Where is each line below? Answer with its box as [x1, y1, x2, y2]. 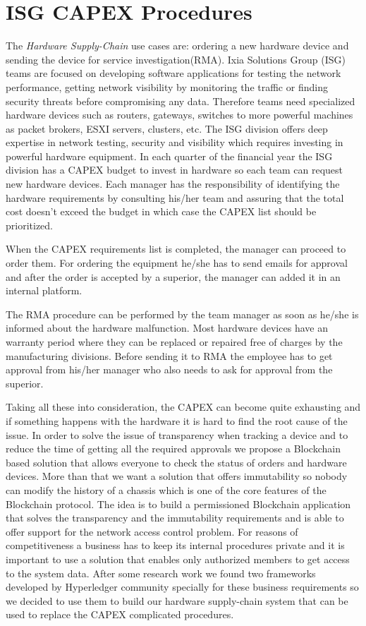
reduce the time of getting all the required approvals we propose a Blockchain [6, 441, 341, 456]
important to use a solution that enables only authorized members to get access [6, 551, 350, 566]
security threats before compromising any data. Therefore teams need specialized [6, 93, 355, 108]
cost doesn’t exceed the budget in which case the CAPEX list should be [6, 204, 317, 219]
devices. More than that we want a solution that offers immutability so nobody [6, 469, 348, 483]
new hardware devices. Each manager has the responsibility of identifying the [6, 176, 340, 191]
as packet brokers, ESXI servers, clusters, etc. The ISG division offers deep [6, 121, 328, 136]
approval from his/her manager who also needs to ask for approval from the [6, 362, 333, 377]
